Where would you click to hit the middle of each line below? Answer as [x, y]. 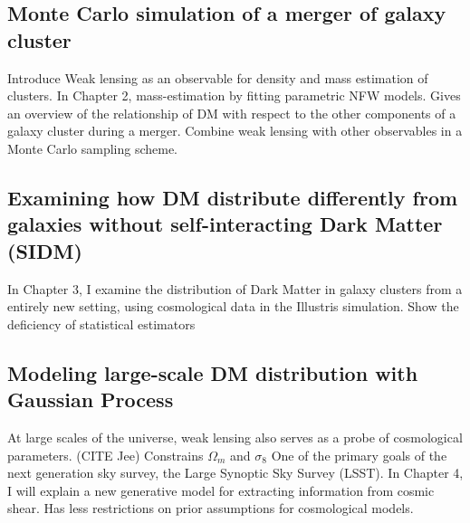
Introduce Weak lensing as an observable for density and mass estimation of [218, 77]
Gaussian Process [91, 399]
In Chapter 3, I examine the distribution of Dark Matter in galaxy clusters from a [235, 288]
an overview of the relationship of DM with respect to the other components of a [232, 113]
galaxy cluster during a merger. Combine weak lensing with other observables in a [235, 131]
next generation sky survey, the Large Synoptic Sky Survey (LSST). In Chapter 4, [235, 473]
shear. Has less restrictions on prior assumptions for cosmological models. [211, 508]
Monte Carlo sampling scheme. [93, 148]
